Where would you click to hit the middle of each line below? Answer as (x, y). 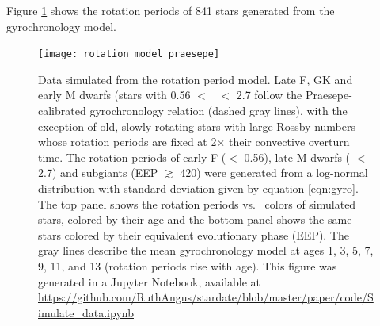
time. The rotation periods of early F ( (132, 157)
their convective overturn (289, 142)
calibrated (62, 111)
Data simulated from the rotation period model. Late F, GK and (196, 79)
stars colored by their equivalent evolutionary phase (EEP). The (194, 234)
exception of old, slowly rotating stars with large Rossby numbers (197, 126)
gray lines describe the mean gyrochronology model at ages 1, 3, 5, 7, (206, 250)
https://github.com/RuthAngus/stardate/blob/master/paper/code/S (206, 297)
